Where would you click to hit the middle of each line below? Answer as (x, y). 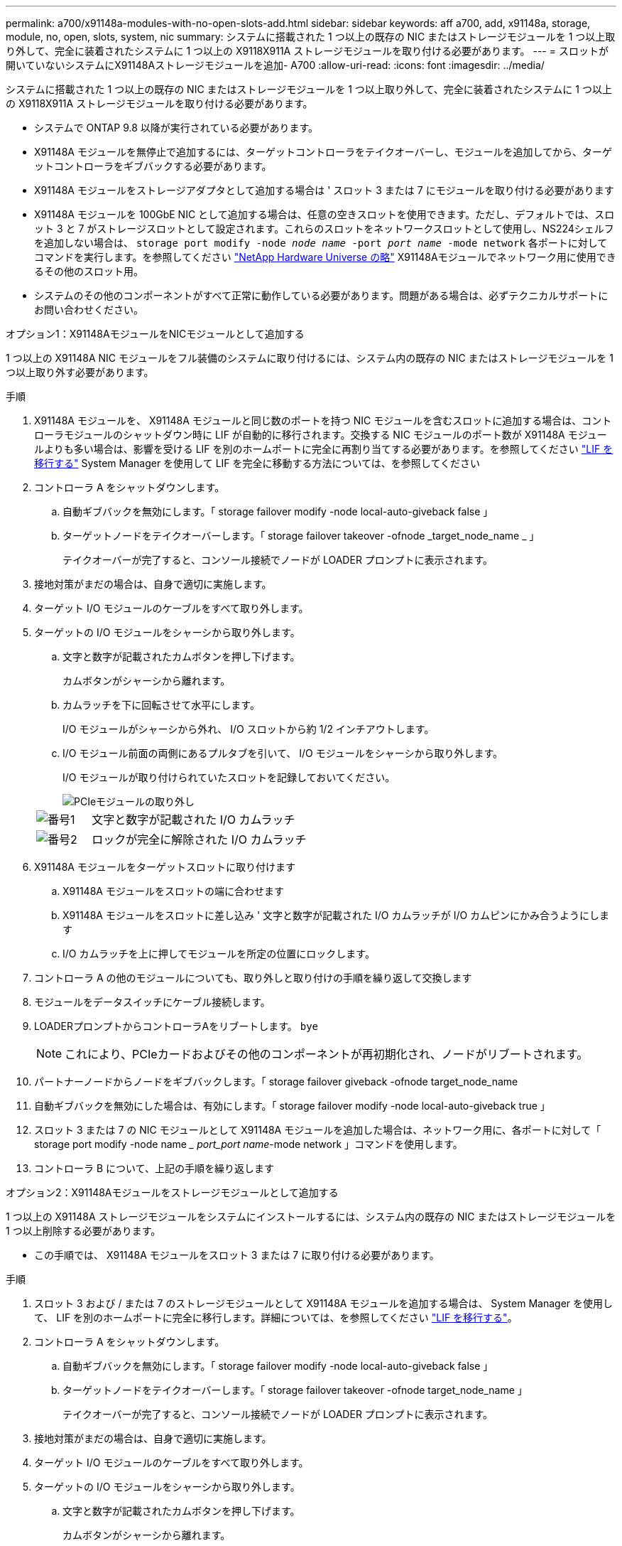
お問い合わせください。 (89, 310)
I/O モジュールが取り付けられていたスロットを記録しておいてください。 (229, 777)
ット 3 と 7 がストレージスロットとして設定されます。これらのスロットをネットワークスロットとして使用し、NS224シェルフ (324, 229)
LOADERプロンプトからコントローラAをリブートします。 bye (176, 1026)
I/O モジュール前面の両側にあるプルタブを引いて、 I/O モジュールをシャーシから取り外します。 (283, 753)
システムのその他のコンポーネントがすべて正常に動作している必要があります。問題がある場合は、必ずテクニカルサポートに (321, 295)
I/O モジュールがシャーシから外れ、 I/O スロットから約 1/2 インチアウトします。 (249, 729)
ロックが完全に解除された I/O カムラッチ (199, 839)
